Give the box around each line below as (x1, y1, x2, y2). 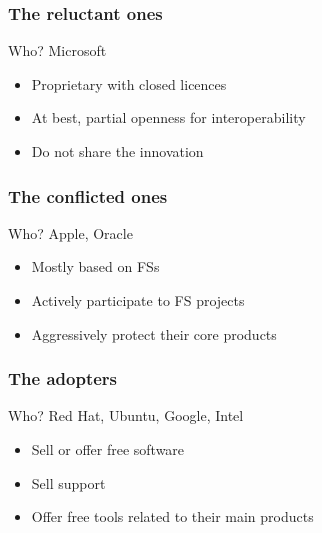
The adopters (8, 366, 118, 391)
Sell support (31, 472, 106, 493)
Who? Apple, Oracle (8, 222, 133, 243)
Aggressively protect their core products (31, 323, 277, 344)
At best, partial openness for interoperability (31, 107, 306, 128)
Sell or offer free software (31, 439, 185, 459)
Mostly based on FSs (31, 256, 160, 277)
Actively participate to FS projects (31, 290, 245, 310)
